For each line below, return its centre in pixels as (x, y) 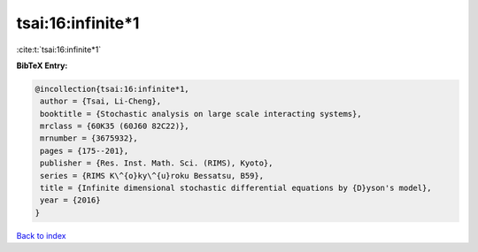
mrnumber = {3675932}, (89, 138)
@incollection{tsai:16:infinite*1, (112, 89)
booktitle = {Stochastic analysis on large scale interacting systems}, (201, 114)
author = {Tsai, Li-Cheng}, (101, 101)
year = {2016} (70, 200)
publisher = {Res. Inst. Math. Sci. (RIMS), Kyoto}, (157, 163)
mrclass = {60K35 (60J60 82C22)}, (115, 126)
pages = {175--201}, (85, 151)
